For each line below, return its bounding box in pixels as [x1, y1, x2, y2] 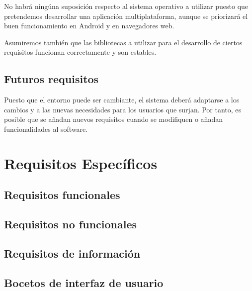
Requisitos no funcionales [4, 216, 137, 232]
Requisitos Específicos [4, 153, 158, 173]
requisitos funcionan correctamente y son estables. [4, 47, 157, 57]
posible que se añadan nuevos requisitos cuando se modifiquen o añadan [4, 114, 223, 124]
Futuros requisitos [4, 71, 99, 87]
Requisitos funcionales [4, 187, 120, 202]
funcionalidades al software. [4, 123, 88, 134]
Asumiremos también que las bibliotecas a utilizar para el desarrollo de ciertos [4, 37, 243, 47]
